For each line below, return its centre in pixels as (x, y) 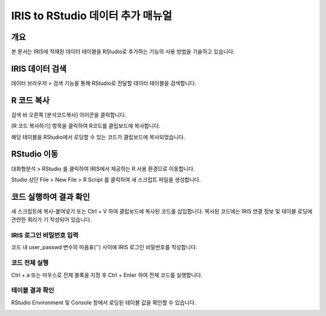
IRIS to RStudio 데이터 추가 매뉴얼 (91, 16)
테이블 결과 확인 (33, 291)
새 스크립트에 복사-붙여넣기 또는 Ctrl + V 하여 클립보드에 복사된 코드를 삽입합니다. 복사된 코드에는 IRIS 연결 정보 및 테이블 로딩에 (162, 211)
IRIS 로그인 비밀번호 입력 (45, 235)
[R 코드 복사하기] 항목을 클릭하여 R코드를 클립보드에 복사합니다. (86, 126)
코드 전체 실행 (30, 263)
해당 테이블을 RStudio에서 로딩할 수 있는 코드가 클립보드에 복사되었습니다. (98, 137)
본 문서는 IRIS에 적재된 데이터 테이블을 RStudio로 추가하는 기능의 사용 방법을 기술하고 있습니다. (123, 52)
